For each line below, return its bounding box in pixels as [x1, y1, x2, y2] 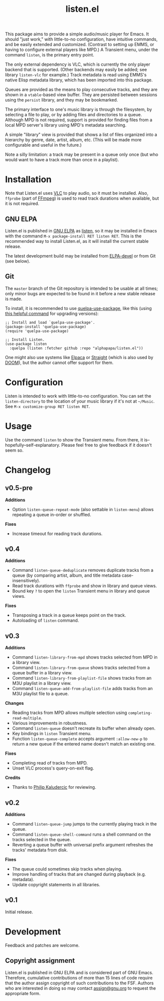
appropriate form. [5, 990, 41, 996]
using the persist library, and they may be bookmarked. [5, 97, 118, 103]
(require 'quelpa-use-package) [5, 329, 69, 334]
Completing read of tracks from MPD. [12, 760, 88, 766]
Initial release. [5, 909, 33, 915]
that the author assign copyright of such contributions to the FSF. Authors [5, 980, 154, 986]
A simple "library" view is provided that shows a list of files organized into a [5, 131, 158, 138]
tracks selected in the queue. [12, 837, 71, 843]
